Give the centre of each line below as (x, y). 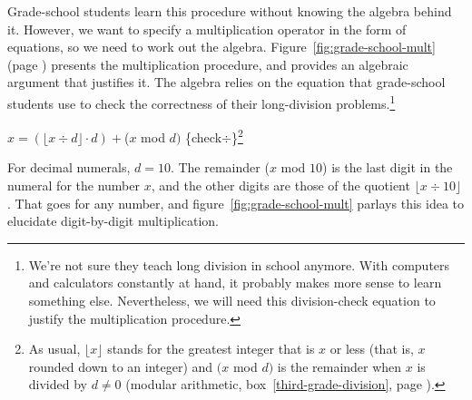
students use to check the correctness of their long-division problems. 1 (202, 102)
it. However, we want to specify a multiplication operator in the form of (207, 29)
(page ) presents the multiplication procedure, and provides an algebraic (208, 64)
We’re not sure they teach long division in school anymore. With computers (239, 264)
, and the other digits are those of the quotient (280, 185)
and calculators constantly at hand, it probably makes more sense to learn (235, 283)
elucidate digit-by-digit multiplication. (113, 221)
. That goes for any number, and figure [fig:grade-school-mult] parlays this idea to (236, 203)
